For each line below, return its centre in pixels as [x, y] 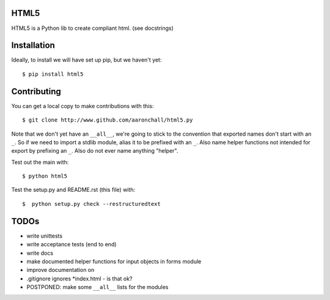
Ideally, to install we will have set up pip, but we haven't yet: [86, 60]
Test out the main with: [40, 162]
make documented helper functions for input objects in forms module [114, 261]
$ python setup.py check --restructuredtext [92, 204]
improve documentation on [61, 270]
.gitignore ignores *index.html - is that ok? [79, 279]
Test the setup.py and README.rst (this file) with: [73, 190]
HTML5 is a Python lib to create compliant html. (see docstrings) [93, 28]
